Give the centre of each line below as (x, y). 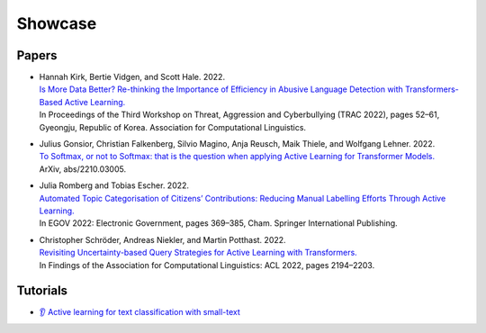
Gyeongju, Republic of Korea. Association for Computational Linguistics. (172, 127)
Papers (37, 55)
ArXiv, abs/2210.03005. (82, 169)
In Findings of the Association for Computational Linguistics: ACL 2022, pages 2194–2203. (207, 265)
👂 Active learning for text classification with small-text (139, 312)
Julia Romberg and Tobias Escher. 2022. (114, 185)
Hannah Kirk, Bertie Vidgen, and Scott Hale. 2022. (132, 77)
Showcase (57, 23)
